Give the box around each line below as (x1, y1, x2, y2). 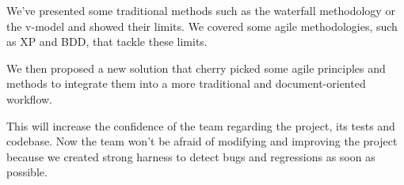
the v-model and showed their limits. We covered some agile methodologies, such (6, 17, 398, 34)
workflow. (6, 90, 52, 107)
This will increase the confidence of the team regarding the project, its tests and (6, 117, 395, 134)
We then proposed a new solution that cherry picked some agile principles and (6, 59, 386, 76)
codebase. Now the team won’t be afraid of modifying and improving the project (6, 133, 398, 149)
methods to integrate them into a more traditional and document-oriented (6, 75, 366, 92)
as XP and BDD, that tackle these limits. (6, 33, 208, 50)
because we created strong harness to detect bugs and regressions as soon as (6, 148, 375, 164)
